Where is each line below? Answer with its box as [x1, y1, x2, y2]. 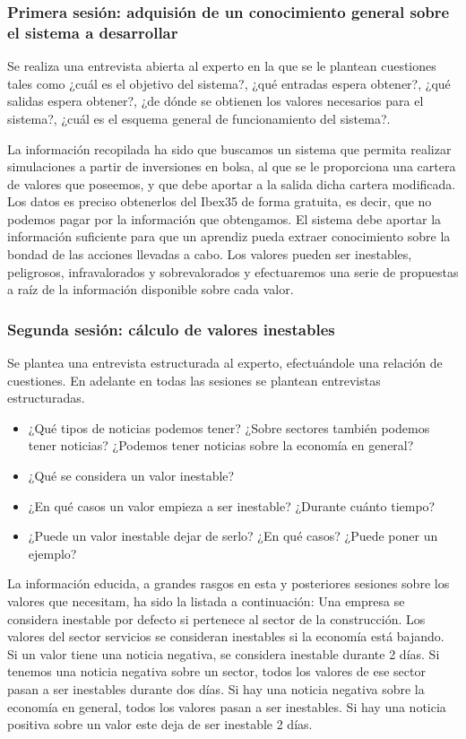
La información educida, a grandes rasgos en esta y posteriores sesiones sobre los [7, 574, 450, 593]
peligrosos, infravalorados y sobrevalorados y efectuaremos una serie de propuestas [7, 262, 459, 281]
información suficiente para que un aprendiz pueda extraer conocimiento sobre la [7, 227, 451, 246]
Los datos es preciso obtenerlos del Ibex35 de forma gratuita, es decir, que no [7, 192, 432, 211]
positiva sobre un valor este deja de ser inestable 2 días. [7, 715, 313, 734]
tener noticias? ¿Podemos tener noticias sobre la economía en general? [28, 436, 414, 455]
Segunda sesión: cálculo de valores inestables [7, 317, 335, 340]
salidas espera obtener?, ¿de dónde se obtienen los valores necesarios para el [7, 91, 424, 110]
